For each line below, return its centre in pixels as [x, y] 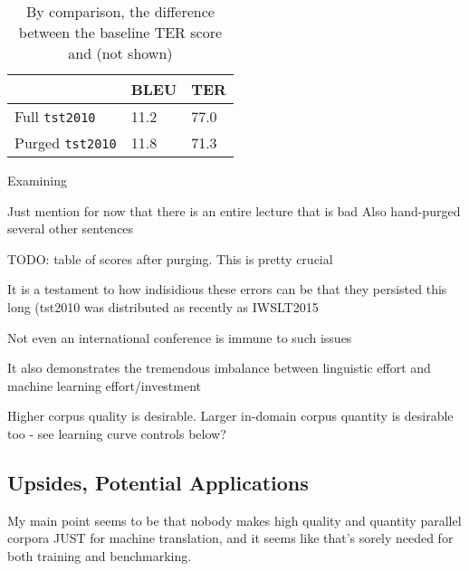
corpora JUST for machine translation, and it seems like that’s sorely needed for [230, 538]
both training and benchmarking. [100, 555]
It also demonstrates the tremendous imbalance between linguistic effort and [219, 368]
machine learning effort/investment [105, 385]
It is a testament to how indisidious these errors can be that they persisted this [227, 289]
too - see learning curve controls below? [117, 433]
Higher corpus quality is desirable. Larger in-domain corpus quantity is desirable [230, 416]
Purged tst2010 [66, 143]
